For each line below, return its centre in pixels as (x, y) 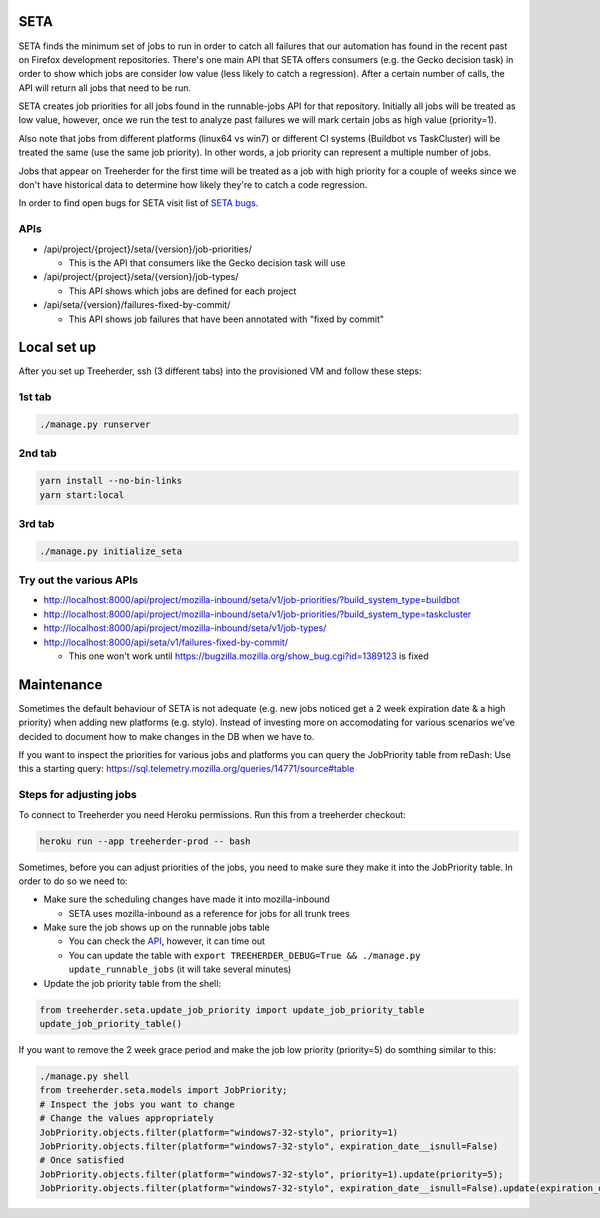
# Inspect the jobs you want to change (137, 1104)
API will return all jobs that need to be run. (105, 87)
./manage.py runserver (95, 424)
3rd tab (36, 523)
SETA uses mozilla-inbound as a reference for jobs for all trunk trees (209, 913)
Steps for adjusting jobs (77, 795)
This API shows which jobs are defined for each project (182, 291)
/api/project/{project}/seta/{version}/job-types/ (141, 277)
